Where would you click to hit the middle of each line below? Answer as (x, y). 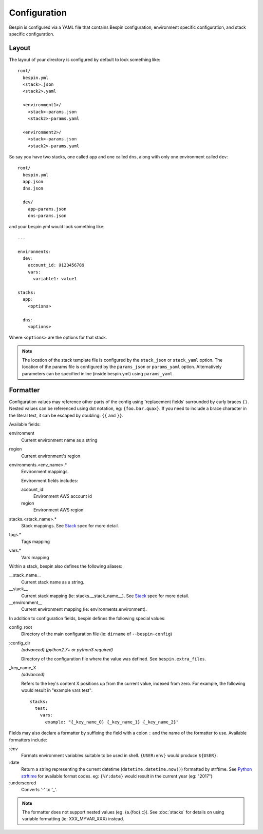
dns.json (33, 188)
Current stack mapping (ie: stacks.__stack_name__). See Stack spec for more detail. (105, 596)
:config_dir (20, 643)
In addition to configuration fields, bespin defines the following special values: (87, 618)
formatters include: (28, 740)
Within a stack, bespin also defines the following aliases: (66, 566)
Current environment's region (51, 456)
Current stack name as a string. (53, 582)
